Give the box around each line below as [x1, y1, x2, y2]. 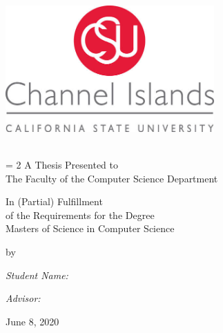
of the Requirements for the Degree [6, 207, 155, 222]
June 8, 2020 [6, 314, 59, 328]
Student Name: [6, 267, 68, 282]
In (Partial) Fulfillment [6, 194, 103, 209]
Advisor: [6, 291, 41, 305]
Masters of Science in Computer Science [6, 221, 175, 236]
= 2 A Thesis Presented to [6, 158, 118, 172]
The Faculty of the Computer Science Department [6, 171, 218, 185]
